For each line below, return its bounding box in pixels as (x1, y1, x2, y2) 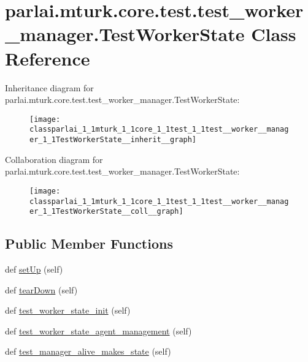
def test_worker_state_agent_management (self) (5, 324, 192, 337)
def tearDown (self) (5, 283, 78, 296)
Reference (5, 45, 90, 70)
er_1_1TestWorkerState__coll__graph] (29, 207, 183, 216)
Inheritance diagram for (5, 81, 94, 94)
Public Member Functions (5, 234, 173, 253)
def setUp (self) (5, 263, 63, 276)
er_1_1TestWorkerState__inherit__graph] (29, 135, 197, 144)
